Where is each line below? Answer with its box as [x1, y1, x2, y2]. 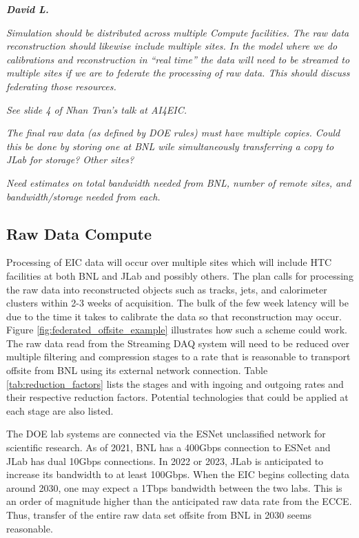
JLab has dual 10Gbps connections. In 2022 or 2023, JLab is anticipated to [6, 453, 324, 468]
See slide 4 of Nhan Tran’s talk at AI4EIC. [6, 102, 187, 116]
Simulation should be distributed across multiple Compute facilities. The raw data [6, 25, 349, 39]
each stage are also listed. [6, 403, 114, 417]
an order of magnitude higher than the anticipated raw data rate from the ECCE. [6, 494, 352, 508]
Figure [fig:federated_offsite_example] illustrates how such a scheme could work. [6, 322, 347, 337]
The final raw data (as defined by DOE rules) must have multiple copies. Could [6, 125, 340, 140]
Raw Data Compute [6, 223, 152, 244]
